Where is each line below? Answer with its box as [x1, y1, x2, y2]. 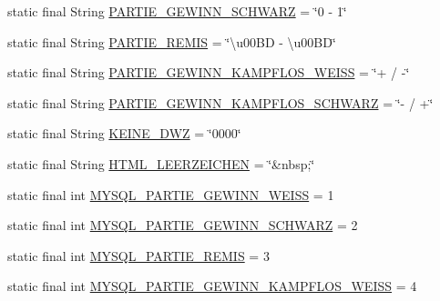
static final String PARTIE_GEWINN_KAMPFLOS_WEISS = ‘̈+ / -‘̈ [7, 63, 410, 82]
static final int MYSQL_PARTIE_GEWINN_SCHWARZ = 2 [7, 216, 358, 235]
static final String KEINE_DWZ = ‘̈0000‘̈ [7, 124, 241, 143]
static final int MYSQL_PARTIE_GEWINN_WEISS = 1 [7, 185, 334, 204]
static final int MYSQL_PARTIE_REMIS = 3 [7, 246, 270, 265]
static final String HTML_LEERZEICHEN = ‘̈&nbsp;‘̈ [7, 154, 315, 173]
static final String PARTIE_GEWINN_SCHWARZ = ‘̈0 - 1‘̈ [7, 2, 347, 20]
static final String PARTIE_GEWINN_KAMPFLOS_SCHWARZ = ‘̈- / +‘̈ [7, 93, 434, 112]
